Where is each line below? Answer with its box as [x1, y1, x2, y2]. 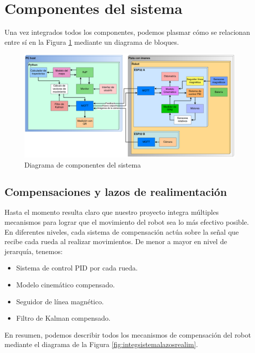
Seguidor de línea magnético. [16, 296, 104, 306]
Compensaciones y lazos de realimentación [4, 183, 227, 199]
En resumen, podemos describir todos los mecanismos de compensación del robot [4, 329, 251, 340]
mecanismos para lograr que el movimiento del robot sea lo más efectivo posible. [4, 216, 249, 227]
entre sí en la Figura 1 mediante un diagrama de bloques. [4, 36, 179, 47]
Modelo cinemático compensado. [16, 279, 115, 289]
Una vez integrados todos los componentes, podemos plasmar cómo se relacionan [4, 27, 251, 37]
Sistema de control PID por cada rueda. [16, 263, 138, 273]
